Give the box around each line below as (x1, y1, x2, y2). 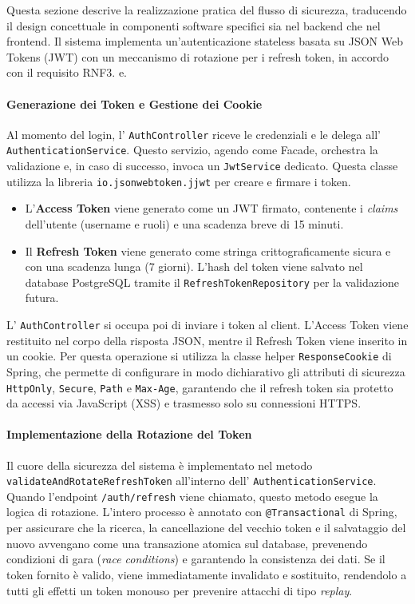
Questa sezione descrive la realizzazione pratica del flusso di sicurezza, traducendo (6, 2, 407, 18)
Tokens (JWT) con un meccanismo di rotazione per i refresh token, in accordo (6, 48, 389, 65)
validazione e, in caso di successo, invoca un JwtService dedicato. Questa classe (6, 157, 398, 174)
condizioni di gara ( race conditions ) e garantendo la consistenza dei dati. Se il (6, 550, 385, 567)
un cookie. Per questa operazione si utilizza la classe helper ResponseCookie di (6, 348, 392, 364)
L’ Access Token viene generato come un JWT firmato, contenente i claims (25, 200, 398, 217)
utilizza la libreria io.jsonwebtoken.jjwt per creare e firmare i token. (6, 173, 351, 189)
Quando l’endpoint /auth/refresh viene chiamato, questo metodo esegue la (6, 487, 378, 504)
